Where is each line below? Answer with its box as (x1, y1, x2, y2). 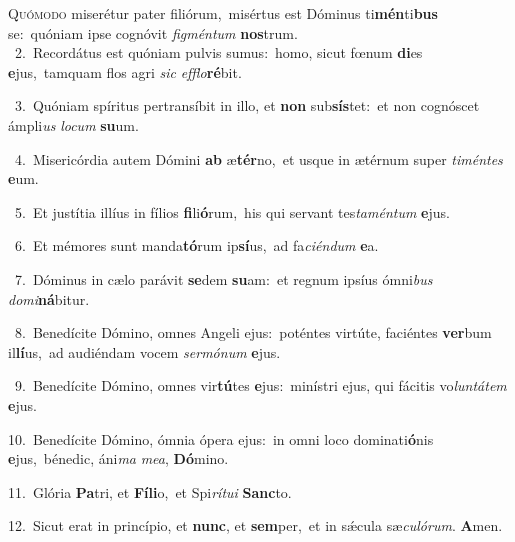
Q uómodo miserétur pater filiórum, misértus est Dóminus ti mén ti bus (8, 3, 438, 23)
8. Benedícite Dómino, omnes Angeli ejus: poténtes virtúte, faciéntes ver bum (14, 322, 492, 343)
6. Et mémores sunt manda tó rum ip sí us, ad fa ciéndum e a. (14, 235, 379, 256)
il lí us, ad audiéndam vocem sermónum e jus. (8, 341, 281, 362)
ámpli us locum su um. (8, 114, 139, 135)
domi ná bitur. (8, 288, 90, 309)
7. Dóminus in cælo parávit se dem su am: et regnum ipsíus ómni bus (14, 268, 433, 289)
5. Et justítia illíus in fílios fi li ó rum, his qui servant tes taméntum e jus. (14, 201, 450, 222)
